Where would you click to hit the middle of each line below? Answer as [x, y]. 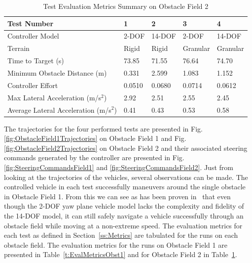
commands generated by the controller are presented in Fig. [94, 157]
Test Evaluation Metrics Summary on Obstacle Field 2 [126, 6]
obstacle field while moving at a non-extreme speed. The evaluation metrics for [123, 225]
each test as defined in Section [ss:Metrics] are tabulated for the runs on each [121, 235]
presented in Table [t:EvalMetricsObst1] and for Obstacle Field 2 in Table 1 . [121, 254]
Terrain [18, 48]
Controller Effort [33, 85]
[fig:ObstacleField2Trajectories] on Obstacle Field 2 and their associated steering [126, 148]
